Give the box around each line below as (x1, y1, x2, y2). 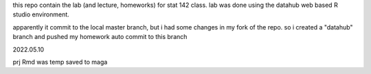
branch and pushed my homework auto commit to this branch (12, 33, 188, 41)
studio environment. (12, 10, 70, 18)
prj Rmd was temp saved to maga (12, 58, 108, 66)
